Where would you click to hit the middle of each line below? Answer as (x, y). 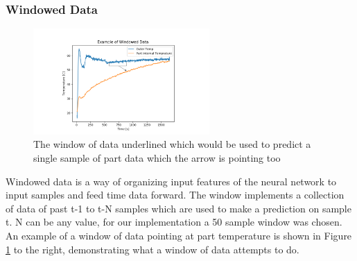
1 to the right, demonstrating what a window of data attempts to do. (153, 249)
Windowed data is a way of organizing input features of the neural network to (171, 181)
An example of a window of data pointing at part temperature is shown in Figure (179, 235)
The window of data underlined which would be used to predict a (172, 144)
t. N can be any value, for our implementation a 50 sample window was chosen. (174, 222)
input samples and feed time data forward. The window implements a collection (175, 195)
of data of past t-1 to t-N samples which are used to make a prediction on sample (178, 208)
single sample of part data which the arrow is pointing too (157, 158)
